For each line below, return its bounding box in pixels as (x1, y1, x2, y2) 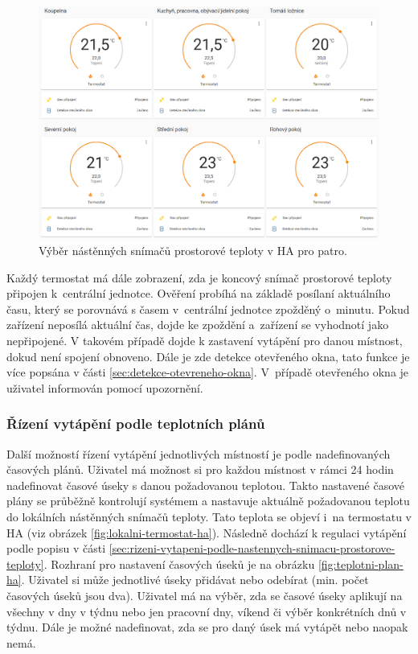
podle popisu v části (6, 540, 106, 557)
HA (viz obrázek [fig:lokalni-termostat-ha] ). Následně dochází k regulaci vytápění (6, 524, 407, 541)
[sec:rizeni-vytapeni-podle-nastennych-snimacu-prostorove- (109, 540, 395, 557)
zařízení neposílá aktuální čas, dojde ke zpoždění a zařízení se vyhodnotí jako (6, 316, 389, 333)
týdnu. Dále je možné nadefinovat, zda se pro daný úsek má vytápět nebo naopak (6, 619, 408, 635)
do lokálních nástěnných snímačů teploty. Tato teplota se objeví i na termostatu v (6, 508, 412, 524)
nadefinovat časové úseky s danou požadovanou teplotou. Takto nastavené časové (6, 476, 405, 493)
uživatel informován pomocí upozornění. (6, 379, 203, 396)
